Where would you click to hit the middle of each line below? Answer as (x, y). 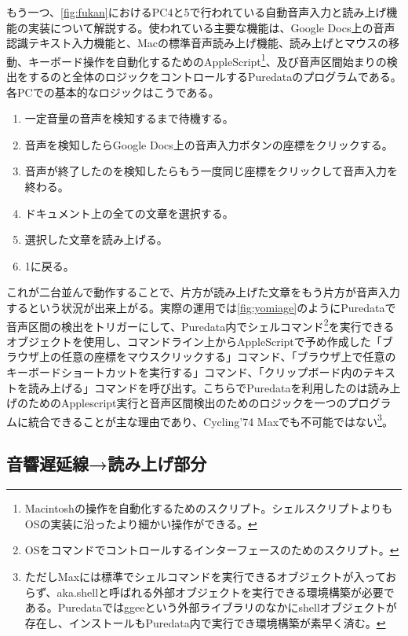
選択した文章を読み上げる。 (96, 239)
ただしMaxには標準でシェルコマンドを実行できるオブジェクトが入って (205, 577)
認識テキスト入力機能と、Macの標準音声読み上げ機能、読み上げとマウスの (198, 43)
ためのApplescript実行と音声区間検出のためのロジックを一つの (188, 403)
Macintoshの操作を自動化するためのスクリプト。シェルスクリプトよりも (209, 508)
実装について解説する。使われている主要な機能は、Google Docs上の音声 (211, 27)
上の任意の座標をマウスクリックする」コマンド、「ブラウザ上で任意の (217, 357)
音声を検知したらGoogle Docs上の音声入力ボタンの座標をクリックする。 (209, 144)
